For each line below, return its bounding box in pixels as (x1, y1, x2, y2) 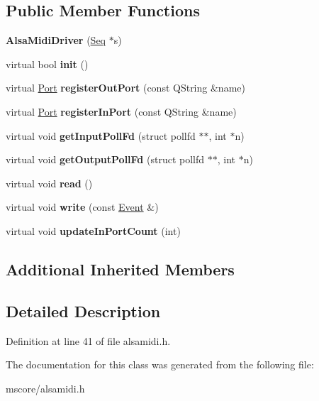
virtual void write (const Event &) (6, 199, 159, 214)
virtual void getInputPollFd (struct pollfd (6, 128, 196, 143)
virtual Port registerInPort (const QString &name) (6, 104, 237, 119)
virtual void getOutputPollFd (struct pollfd (6, 152, 205, 167)
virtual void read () (6, 175, 93, 190)
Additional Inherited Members (6, 258, 235, 280)
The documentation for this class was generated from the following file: (6, 357, 314, 372)
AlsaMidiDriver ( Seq (6, 33, 106, 48)
